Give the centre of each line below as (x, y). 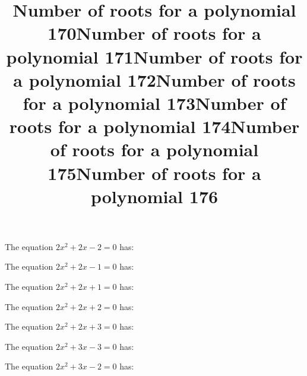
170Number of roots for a (154, 33)
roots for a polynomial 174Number (154, 126)
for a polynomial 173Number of (154, 102)
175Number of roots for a (154, 173)
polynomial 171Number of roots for (154, 56)
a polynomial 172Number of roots (154, 79)
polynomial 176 (154, 196)
